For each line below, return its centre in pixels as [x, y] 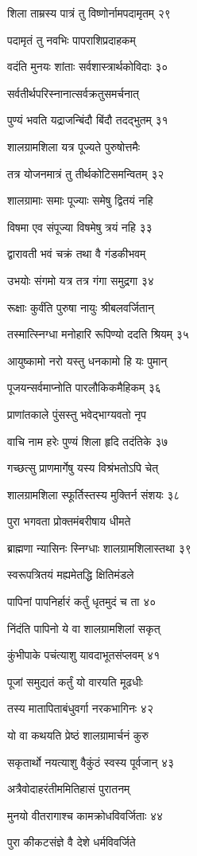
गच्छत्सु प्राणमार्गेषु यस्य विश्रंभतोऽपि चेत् [83, 468]
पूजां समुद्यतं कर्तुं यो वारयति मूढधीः [75, 681]
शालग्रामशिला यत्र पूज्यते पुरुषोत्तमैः [74, 146]
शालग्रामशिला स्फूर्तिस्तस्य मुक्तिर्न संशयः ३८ [94, 494]
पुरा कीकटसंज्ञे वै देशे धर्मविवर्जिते [71, 842]
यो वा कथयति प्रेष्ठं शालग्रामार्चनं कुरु [78, 735]
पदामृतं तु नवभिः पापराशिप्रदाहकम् [71, 39]
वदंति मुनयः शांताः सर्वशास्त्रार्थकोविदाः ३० [88, 66]
